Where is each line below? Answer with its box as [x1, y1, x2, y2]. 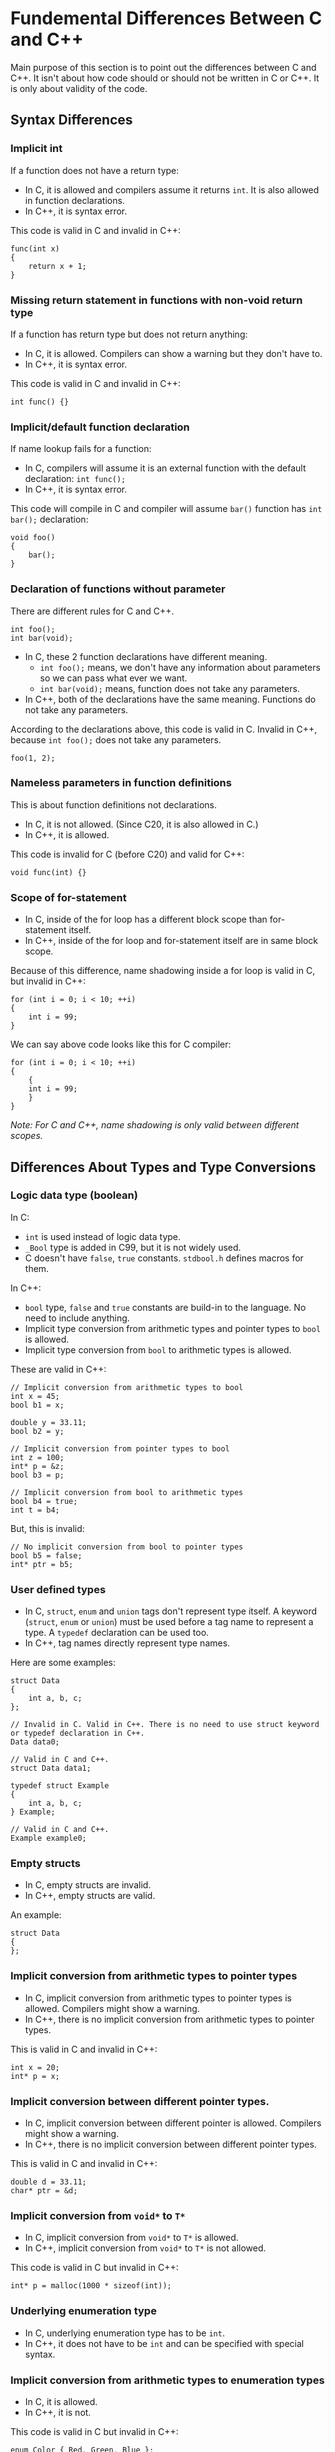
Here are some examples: [10, 1657, 117, 1669]
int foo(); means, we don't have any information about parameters [39, 661, 321, 673]
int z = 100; [10, 1452, 65, 1462]
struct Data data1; [10, 1763, 92, 1774]
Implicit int [10, 142, 63, 156]
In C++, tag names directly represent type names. [24, 1637, 231, 1649]
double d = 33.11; [10, 2177, 87, 2187]
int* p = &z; [10, 1461, 65, 1471]
